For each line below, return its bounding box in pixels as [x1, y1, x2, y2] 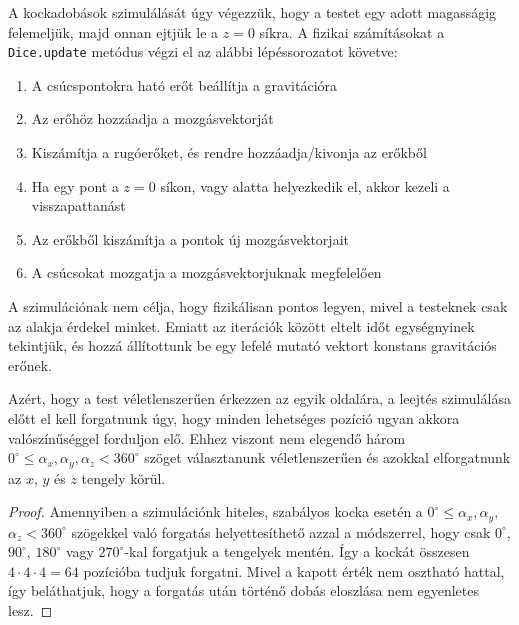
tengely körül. [81, 467, 166, 488]
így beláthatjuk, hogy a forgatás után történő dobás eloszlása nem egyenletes [8, 580, 480, 601]
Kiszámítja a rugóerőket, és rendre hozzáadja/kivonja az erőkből [31, 142, 427, 163]
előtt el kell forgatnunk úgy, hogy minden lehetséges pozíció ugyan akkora [8, 407, 460, 428]
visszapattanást [31, 195, 126, 216]
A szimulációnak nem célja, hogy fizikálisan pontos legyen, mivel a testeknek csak [8, 296, 508, 316]
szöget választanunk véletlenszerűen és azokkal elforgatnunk [144, 447, 511, 468]
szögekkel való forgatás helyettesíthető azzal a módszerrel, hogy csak [71, 521, 491, 542]
